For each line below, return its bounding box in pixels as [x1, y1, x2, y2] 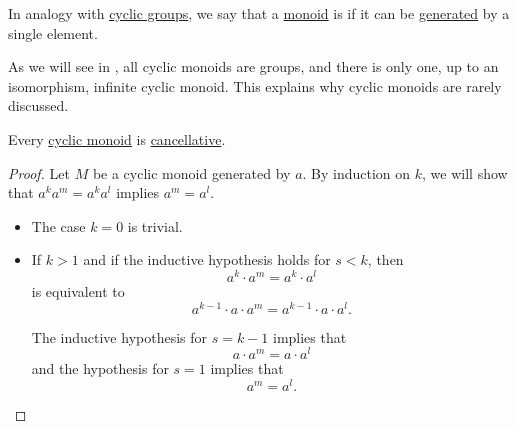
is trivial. [127, 215, 183, 236]
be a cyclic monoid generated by [92, 162, 291, 183]
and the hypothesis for [31, 358, 169, 379]
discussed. [8, 95, 69, 116]
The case [31, 215, 86, 236]
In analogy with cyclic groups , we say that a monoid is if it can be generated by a [8, 3, 510, 23]
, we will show [422, 162, 508, 183]
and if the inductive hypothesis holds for [83, 249, 331, 270]
